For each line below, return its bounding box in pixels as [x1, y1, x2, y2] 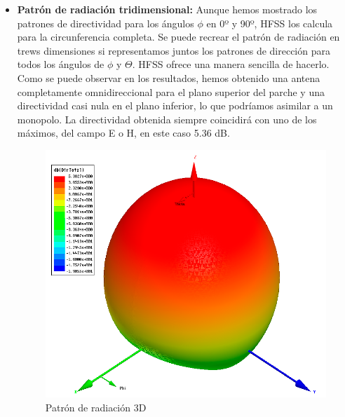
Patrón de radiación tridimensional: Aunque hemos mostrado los [17, 2, 318, 16]
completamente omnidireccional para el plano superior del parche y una [17, 84, 325, 99]
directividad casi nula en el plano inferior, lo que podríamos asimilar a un [17, 98, 333, 113]
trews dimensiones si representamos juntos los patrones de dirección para [17, 43, 330, 57]
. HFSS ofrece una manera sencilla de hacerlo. [132, 57, 330, 71]
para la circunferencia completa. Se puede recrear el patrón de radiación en [17, 29, 340, 44]
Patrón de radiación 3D [45, 399, 147, 414]
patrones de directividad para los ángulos [17, 15, 194, 30]
